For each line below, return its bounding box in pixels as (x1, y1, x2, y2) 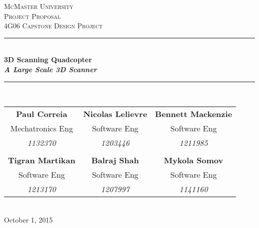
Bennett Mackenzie (155, 108, 232, 120)
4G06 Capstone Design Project (4, 20, 103, 31)
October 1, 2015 (4, 214, 53, 225)
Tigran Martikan (8, 154, 76, 166)
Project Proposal (4, 10, 61, 21)
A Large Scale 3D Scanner (4, 64, 97, 74)
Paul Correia (16, 108, 67, 120)
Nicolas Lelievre (83, 108, 147, 120)
